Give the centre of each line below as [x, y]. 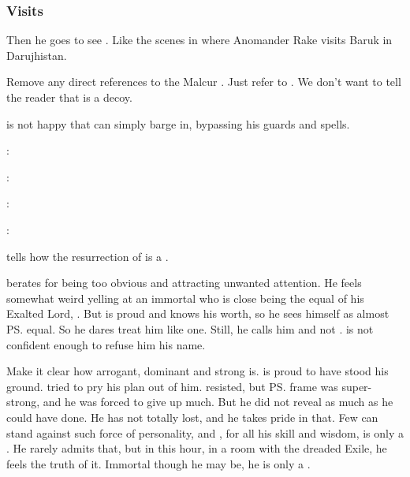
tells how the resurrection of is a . [88, 256]
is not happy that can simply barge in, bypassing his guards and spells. [178, 123]
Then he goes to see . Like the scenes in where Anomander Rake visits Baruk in [199, 40]
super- [357, 386]
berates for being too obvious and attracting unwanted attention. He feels [184, 283]
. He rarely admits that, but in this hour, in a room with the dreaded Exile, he [197, 448]
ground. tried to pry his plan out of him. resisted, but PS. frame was [172, 386]
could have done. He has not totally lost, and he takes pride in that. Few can [192, 417]
